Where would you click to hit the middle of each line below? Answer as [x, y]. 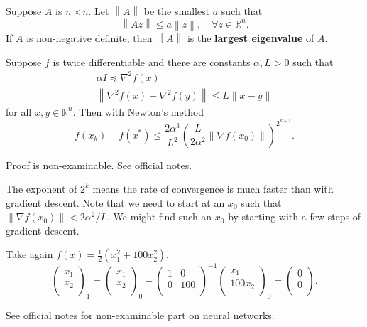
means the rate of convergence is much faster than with [213, 189]
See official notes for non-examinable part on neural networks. [140, 315]
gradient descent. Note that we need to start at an [115, 202]
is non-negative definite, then [89, 38]
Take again [29, 254]
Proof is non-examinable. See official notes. [99, 165]
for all [19, 111]
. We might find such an [160, 216]
